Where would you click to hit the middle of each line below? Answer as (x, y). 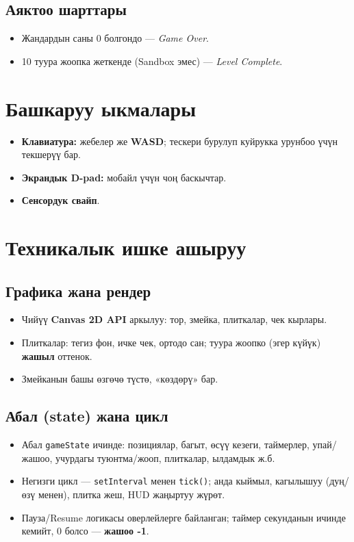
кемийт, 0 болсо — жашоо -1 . (85, 531)
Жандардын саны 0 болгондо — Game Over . (115, 38)
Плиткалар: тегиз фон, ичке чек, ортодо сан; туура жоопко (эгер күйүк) (171, 343)
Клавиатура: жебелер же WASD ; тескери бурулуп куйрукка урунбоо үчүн (180, 141)
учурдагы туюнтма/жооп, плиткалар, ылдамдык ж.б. (165, 457)
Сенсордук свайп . (61, 200)
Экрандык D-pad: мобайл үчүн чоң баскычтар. (124, 177)
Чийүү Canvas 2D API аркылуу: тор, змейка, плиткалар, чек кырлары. (174, 319)
